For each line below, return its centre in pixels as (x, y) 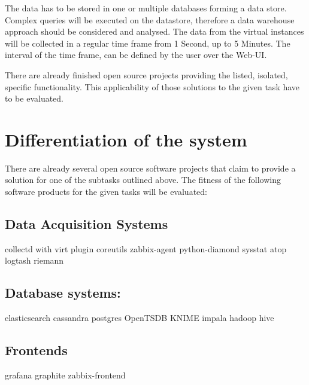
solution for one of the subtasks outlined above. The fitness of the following (143, 180)
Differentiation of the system (126, 139)
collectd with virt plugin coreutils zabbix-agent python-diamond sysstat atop (146, 248)
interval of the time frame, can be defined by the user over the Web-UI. (136, 55)
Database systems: (63, 293)
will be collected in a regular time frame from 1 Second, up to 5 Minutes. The (148, 43)
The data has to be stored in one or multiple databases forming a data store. (146, 8)
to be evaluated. (34, 98)
